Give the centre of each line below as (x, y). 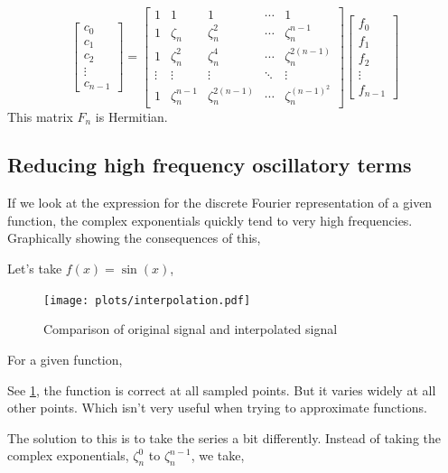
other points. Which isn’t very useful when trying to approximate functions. (217, 408)
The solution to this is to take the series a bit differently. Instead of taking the (224, 437)
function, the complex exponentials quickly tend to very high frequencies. (210, 220)
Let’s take (35, 269)
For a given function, (65, 359)
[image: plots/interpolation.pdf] (147, 300)
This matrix (40, 116)
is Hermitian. (131, 116)
